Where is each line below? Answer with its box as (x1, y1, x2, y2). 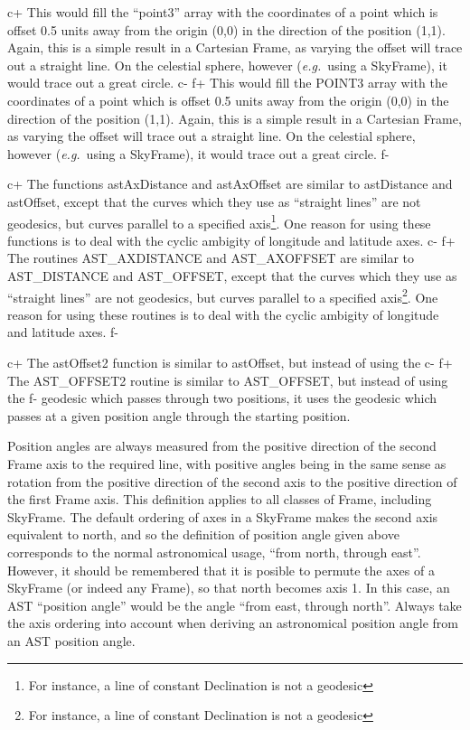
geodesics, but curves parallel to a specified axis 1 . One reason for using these (7, 211, 431, 232)
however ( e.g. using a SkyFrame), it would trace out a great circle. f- (7, 144, 390, 163)
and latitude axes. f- (7, 323, 118, 342)
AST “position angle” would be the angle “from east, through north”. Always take (7, 595, 462, 614)
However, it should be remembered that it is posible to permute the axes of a (7, 560, 435, 579)
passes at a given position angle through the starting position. (7, 406, 351, 425)
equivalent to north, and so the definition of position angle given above (7, 525, 399, 544)
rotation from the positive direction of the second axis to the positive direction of (7, 472, 457, 491)
